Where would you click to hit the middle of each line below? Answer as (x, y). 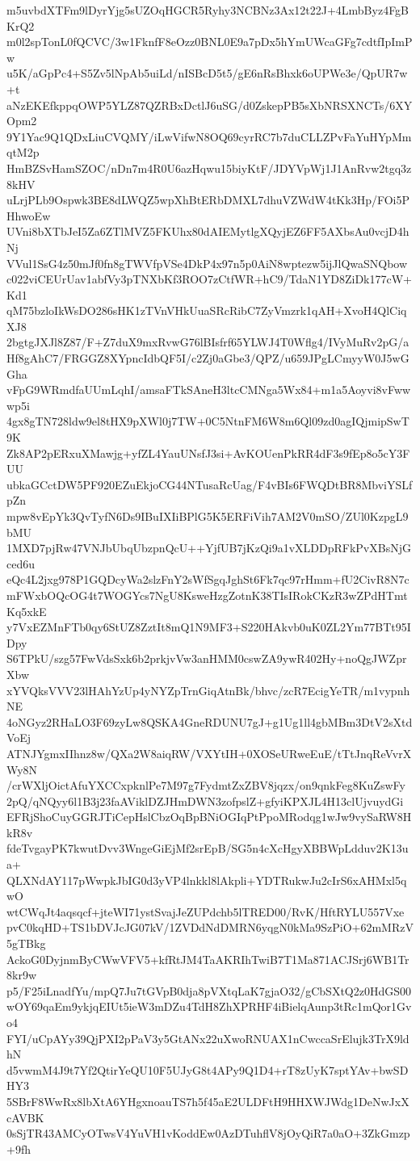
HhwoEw (29, 215)
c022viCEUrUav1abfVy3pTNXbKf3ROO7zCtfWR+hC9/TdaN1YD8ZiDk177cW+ (209, 279)
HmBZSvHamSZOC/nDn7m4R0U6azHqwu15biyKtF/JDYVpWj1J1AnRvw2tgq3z (209, 168)
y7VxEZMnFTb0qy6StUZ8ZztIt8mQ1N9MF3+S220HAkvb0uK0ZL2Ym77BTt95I (209, 627)
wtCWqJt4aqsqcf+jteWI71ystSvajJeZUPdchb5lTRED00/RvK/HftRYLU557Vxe (206, 911)
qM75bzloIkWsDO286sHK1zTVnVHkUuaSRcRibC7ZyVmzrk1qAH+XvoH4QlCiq (207, 310)
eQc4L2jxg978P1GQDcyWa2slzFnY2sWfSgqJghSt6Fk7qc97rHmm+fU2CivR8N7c (208, 579)
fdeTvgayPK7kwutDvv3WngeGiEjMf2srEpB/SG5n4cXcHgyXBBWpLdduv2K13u (208, 848)
